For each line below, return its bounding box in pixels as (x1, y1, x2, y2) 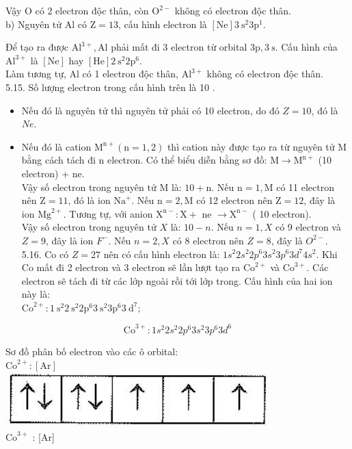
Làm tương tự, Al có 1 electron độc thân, (5, 66, 179, 81)
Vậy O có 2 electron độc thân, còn (5, 3, 149, 17)
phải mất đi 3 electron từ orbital (111, 40, 247, 54)
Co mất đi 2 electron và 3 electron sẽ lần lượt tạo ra (21, 260, 241, 274)
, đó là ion (68, 193, 111, 207)
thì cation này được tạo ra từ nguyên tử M (167, 139, 347, 153)
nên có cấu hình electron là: (103, 246, 220, 261)
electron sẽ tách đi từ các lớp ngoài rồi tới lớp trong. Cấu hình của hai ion (21, 273, 333, 287)
